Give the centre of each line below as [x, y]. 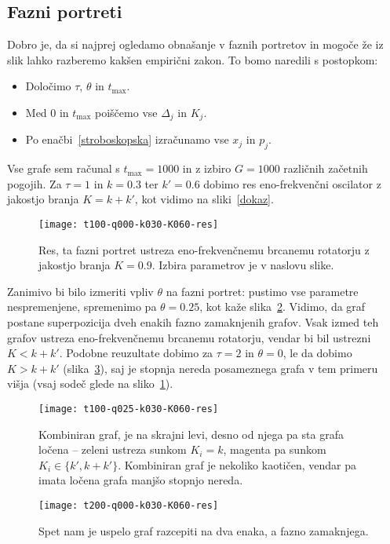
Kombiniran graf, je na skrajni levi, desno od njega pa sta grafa [191, 434]
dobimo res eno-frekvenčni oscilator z [292, 183]
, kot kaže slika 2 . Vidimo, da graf [282, 307]
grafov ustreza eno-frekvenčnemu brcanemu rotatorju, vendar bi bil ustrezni [189, 337]
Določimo [48, 86]
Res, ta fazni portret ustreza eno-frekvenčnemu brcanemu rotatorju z [204, 249]
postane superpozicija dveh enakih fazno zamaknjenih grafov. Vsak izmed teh [193, 322]
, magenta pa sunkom [275, 449]
